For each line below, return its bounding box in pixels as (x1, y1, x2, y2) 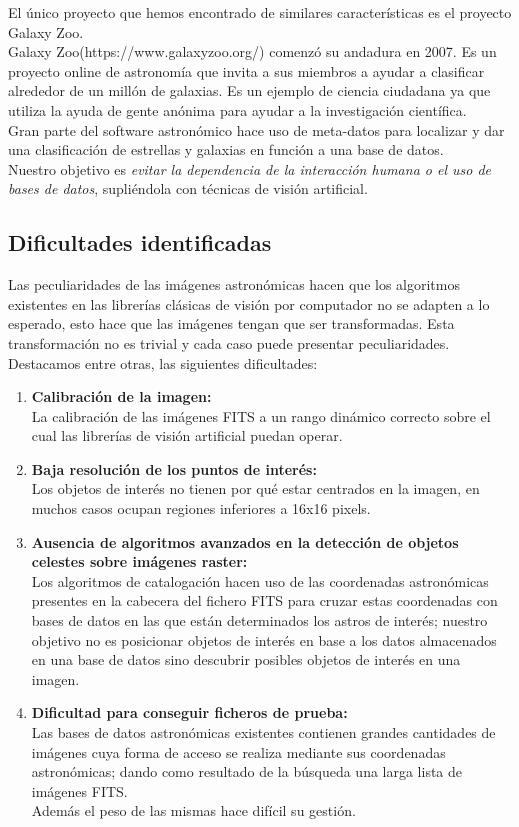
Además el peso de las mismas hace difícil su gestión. (31, 800, 356, 821)
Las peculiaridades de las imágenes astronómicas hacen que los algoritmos (8, 274, 460, 295)
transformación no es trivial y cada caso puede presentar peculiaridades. (8, 332, 450, 353)
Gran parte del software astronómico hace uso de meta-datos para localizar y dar (8, 119, 505, 140)
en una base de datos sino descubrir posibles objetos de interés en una (31, 649, 461, 670)
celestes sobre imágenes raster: (31, 551, 248, 572)
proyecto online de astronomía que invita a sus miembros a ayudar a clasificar (8, 60, 485, 81)
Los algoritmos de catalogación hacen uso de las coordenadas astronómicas (31, 570, 489, 591)
